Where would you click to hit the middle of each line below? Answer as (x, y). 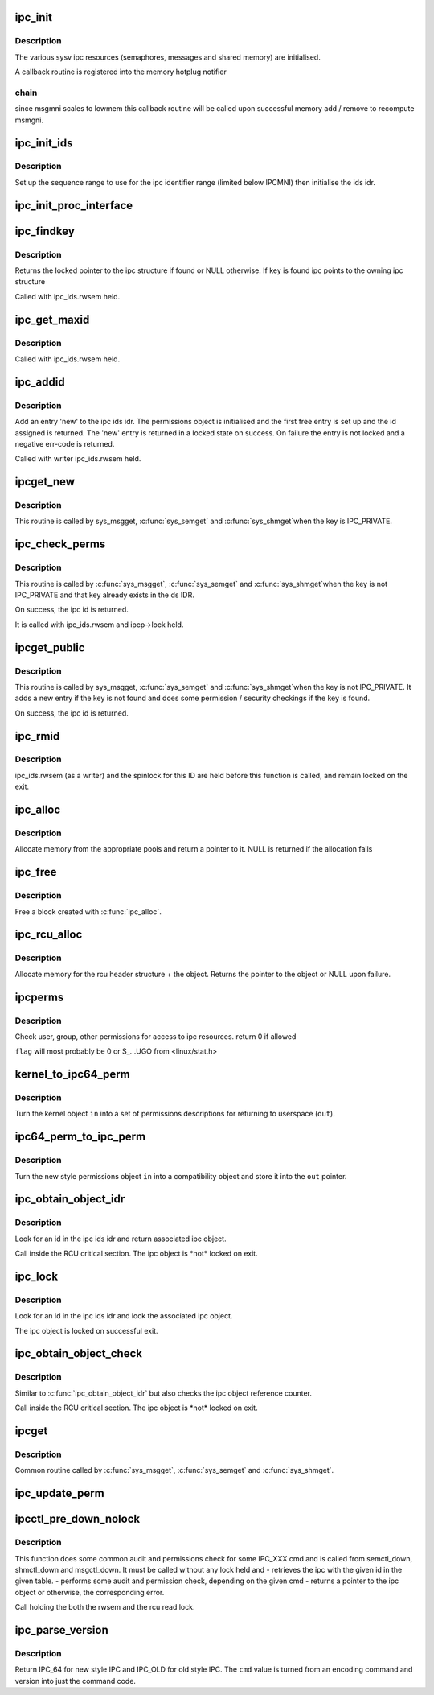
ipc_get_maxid (52, 319)
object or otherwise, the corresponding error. (90, 1592)
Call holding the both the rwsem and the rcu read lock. (105, 1607)
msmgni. (29, 120)
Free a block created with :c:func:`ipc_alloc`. (88, 911)
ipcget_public (50, 647)
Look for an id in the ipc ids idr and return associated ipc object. (121, 1239)
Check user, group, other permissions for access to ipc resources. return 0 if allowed (156, 1036)
